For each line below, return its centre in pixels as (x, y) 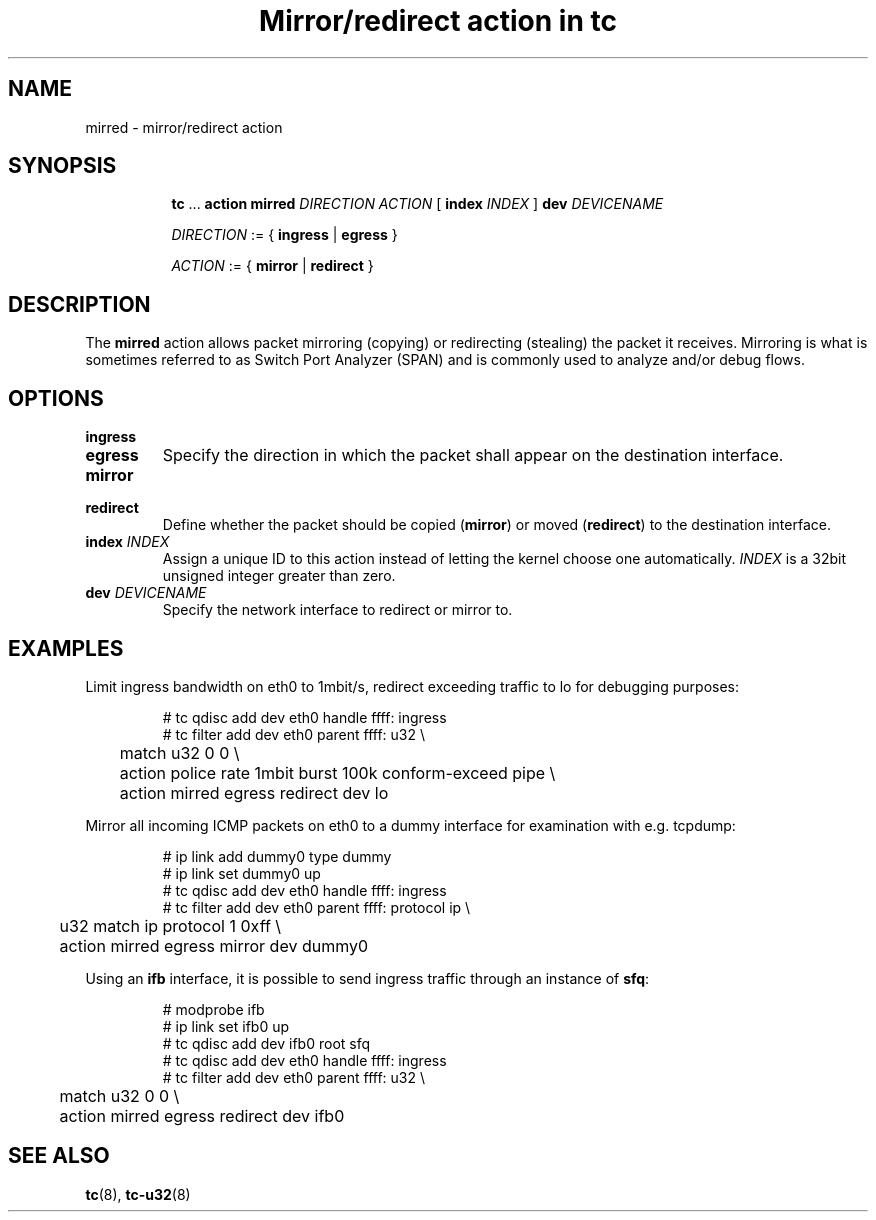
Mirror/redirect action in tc (438, 21)
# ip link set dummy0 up (241, 873)
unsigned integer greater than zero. (279, 576)
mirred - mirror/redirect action (184, 127)
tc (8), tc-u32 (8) (138, 1194)
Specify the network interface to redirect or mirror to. (337, 610)
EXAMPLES (66, 648)
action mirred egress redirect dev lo (254, 792)
